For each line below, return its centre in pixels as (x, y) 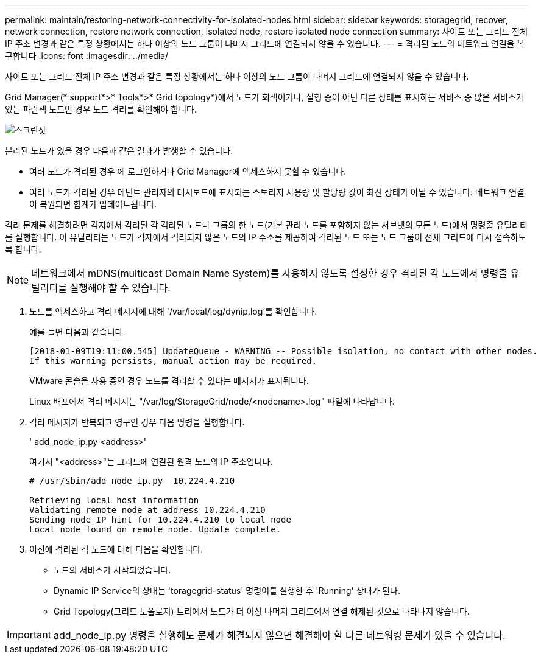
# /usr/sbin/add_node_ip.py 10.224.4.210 (132, 481)
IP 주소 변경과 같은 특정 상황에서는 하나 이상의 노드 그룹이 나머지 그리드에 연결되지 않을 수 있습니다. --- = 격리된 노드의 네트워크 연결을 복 (265, 44)
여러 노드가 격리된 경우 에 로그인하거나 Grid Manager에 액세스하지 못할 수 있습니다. (188, 171)
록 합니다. (23, 249)
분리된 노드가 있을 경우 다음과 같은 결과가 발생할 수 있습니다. (119, 151)
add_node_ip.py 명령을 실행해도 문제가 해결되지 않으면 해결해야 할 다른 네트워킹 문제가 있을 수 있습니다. (279, 635)
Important (29, 635)
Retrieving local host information (114, 500)
